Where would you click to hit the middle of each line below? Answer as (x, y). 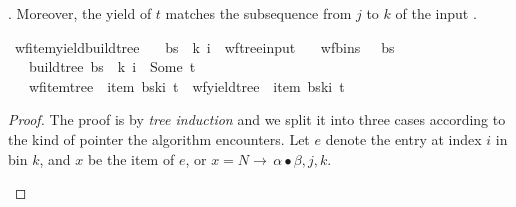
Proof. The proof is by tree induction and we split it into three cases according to (257, 119)
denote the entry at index (403, 138)
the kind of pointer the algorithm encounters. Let (159, 138)
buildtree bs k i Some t (112, 66)
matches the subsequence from (258, 13)
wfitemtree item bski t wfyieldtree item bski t (186, 85)
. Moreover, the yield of (80, 13)
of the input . (436, 13)
